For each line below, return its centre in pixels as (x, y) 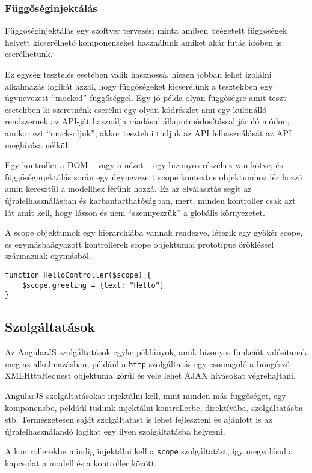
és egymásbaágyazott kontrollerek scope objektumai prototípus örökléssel (139, 244)
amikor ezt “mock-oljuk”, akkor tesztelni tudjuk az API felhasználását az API (148, 133)
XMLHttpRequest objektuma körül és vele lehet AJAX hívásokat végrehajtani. (150, 375)
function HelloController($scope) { (78, 275)
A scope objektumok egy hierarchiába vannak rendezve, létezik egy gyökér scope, (154, 232)
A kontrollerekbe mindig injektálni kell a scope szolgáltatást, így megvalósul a (149, 451)
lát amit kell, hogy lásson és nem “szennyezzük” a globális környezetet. (135, 212)
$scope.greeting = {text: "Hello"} (93, 285)
